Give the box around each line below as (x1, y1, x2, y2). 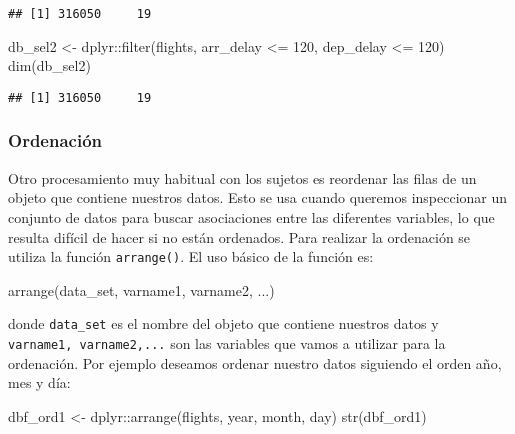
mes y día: (8, 372, 71, 393)
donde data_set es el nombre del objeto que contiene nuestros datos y (8, 313, 439, 334)
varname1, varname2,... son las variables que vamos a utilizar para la (8, 333, 446, 353)
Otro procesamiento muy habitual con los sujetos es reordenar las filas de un (8, 167, 477, 188)
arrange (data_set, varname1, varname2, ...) (8, 279, 275, 300)
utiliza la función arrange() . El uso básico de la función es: (8, 246, 374, 267)
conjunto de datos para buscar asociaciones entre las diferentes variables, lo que (8, 206, 495, 227)
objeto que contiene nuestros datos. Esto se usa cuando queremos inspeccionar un (8, 187, 508, 208)
